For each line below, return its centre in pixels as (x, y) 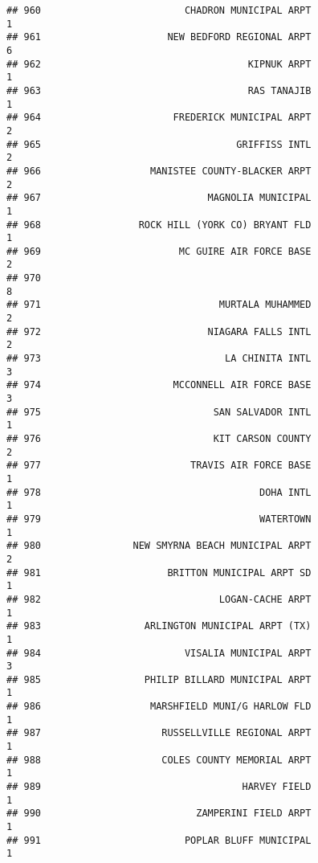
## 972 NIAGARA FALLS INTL (159, 331)
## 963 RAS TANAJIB (159, 90)
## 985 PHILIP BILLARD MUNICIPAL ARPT (159, 679)
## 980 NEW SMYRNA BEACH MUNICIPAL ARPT (159, 546)
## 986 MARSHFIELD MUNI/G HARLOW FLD (159, 707)
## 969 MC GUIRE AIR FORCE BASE (159, 251)
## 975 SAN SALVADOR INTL (159, 412)
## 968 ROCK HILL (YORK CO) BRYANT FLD (159, 225)
